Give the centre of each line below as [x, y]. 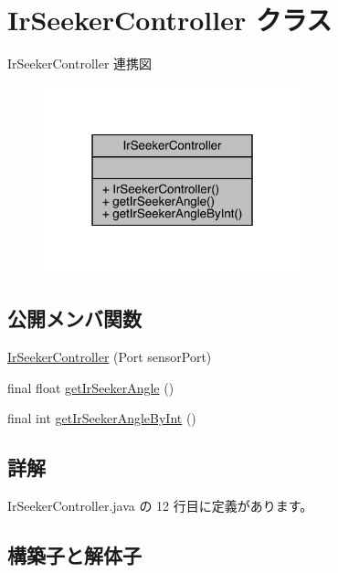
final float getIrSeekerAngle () [91, 387]
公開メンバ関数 [74, 318]
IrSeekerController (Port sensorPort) [110, 357]
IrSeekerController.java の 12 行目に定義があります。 [160, 506]
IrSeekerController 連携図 [80, 64]
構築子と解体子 [74, 555]
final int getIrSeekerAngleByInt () [102, 418]
